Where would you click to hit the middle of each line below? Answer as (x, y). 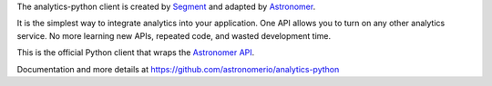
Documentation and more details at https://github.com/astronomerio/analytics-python (178, 69)
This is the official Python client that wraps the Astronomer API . (136, 53)
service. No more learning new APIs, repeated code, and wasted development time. (174, 35)
